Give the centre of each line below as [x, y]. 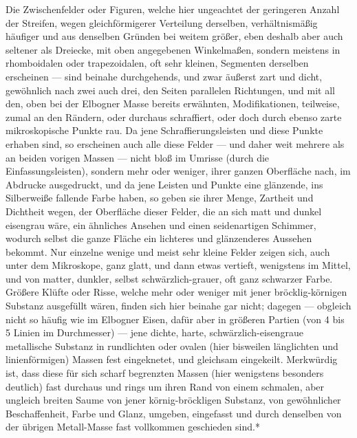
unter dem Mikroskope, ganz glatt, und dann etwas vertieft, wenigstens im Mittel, [178, 265]
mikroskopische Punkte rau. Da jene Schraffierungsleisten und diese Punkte [164, 130]
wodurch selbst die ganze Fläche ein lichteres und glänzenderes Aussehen [159, 238]
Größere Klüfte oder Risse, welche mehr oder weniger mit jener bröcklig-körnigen [176, 292]
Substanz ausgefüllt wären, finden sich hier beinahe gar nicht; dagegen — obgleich [178, 306]
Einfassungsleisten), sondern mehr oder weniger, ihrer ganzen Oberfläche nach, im [178, 171]
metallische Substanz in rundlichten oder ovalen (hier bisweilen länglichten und [172, 346]
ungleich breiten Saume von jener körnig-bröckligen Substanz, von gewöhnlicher [173, 400]
